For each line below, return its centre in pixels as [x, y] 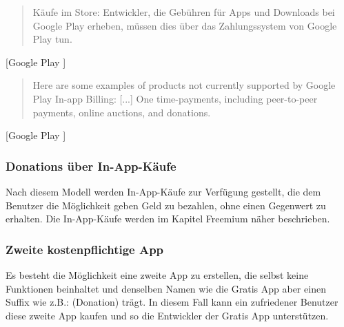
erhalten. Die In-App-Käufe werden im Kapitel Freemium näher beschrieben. [168, 219]
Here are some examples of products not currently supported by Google [184, 85]
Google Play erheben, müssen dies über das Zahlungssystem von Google [185, 25]
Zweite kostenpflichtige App [85, 249]
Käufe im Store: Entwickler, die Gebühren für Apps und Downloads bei [184, 12]
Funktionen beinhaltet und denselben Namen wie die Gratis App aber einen [166, 288]
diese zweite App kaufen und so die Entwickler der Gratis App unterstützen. [167, 315]
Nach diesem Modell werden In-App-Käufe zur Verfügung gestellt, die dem [163, 191]
